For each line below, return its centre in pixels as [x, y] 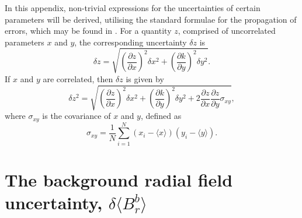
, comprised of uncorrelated [227, 31]
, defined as [161, 116]
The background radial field [119, 179]
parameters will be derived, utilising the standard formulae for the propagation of [151, 19]
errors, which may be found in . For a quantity [88, 31]
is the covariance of [77, 116]
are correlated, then [78, 78]
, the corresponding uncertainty [131, 42]
